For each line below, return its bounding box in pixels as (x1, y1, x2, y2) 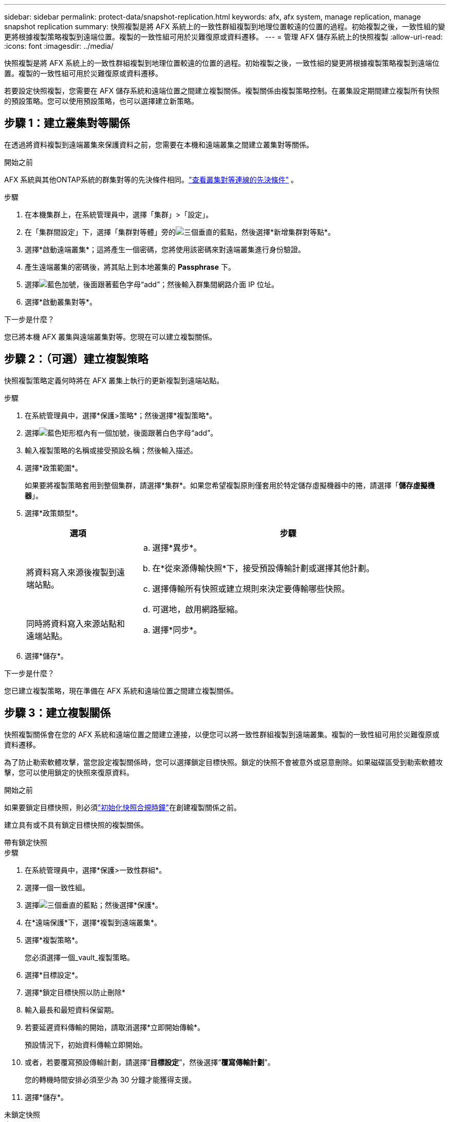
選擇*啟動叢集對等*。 (25, 297, 97, 306)
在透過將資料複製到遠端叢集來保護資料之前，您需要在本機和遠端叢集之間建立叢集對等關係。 (4, 140, 313, 149)
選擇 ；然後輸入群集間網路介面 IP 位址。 (25, 279, 278, 289)
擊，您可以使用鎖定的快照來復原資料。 (4, 768, 134, 777)
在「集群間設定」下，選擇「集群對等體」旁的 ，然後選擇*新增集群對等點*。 (25, 227, 335, 236)
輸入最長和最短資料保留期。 (25, 1005, 118, 1014)
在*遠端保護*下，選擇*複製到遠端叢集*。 (25, 918, 162, 927)
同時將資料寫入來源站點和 (26, 618, 125, 629)
